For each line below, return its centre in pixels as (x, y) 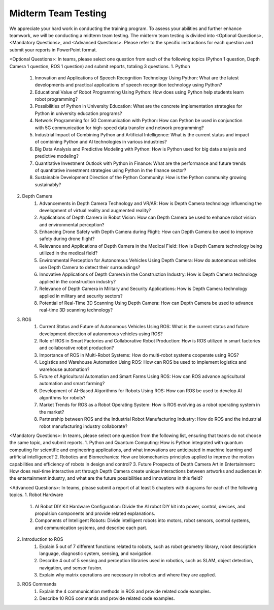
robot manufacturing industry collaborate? (83, 426)
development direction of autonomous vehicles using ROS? (101, 334)
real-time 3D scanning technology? (76, 310)
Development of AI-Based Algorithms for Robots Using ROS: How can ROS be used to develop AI (141, 390)
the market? (52, 412)
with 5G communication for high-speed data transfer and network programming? (119, 128)
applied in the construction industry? (78, 281)
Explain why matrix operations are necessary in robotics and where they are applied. (128, 575)
